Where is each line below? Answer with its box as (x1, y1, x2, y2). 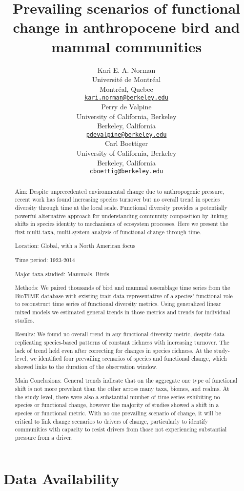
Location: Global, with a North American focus (15, 242, 136, 250)
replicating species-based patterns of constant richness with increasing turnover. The (15, 338, 229, 346)
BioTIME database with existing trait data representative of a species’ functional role (15, 291, 233, 300)
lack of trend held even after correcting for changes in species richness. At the (15, 346, 212, 354)
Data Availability (3, 468, 120, 488)
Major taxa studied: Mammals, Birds (15, 269, 109, 278)
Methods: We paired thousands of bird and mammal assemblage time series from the (15, 284, 230, 292)
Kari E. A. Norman (97, 64, 156, 75)
